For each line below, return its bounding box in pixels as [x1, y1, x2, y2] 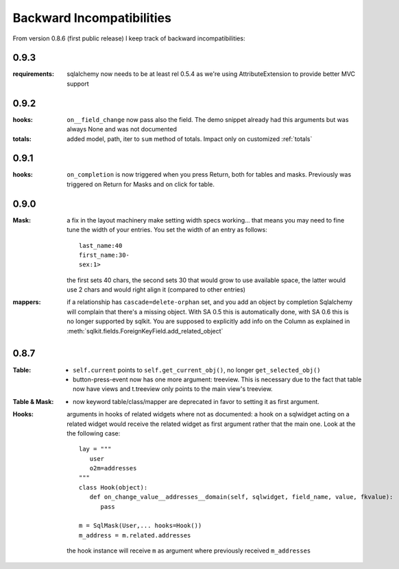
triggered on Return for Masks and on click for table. [66, 180, 215, 188]
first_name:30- [79, 251, 130, 259]
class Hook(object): [79, 483, 148, 491]
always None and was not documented [66, 125, 178, 134]
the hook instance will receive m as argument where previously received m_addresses [66, 546, 311, 555]
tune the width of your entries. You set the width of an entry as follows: [66, 226, 267, 234]
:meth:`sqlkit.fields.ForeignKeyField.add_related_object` [66, 327, 223, 335]
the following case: [66, 429, 121, 438]
